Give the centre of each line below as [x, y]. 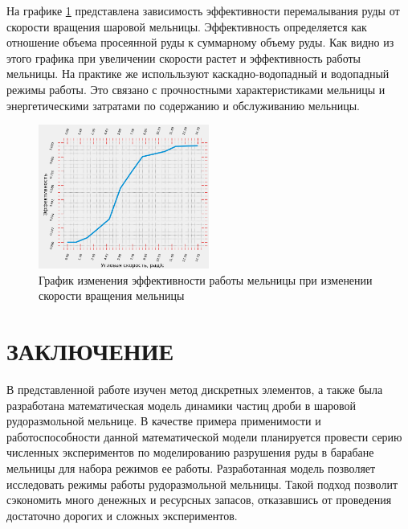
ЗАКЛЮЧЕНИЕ [90, 351]
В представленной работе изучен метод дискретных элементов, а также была [195, 389]
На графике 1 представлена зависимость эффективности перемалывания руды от [203, 10]
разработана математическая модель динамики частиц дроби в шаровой [182, 405]
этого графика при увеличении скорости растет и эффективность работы [184, 57]
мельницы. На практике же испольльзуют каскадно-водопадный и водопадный [198, 74]
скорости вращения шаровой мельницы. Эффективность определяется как [187, 26]
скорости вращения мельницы [112, 295]
